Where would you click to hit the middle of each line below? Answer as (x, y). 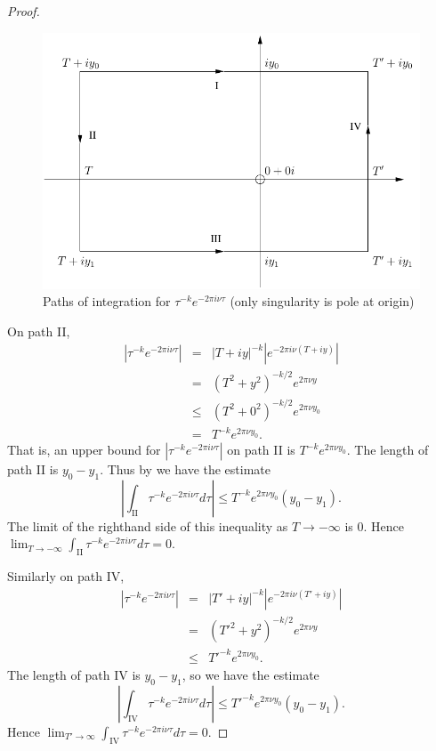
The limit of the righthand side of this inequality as (148, 525)
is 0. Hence (375, 525)
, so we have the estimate (250, 674)
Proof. (24, 11)
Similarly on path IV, (66, 576)
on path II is (261, 450)
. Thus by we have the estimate (186, 469)
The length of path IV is (74, 674)
